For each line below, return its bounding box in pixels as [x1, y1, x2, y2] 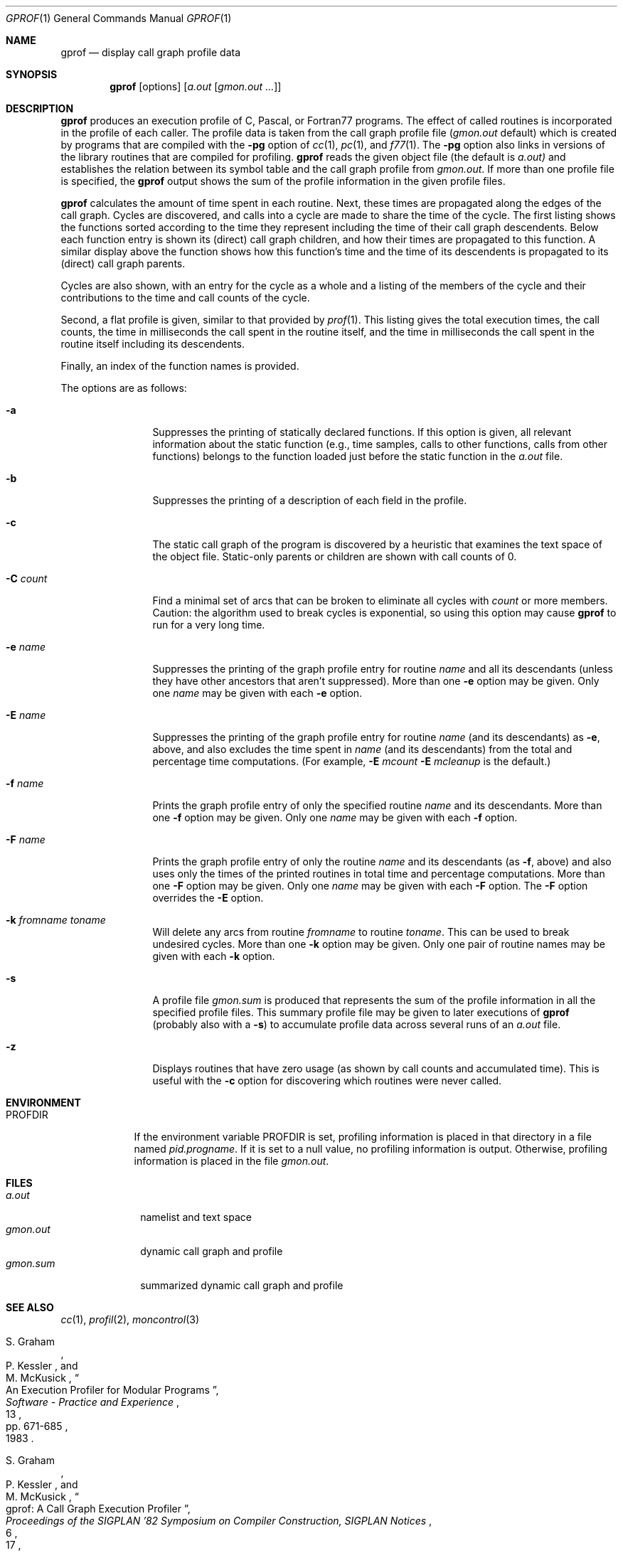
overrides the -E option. [152, 892, 264, 904]
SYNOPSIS [6, 68, 58, 80]
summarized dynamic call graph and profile [140, 1279, 344, 1291]
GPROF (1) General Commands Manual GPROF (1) [6, 12, 232, 24]
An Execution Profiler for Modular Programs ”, [6, 1384, 219, 1396]
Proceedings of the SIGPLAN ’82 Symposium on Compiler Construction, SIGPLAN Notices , [6, 1515, 432, 1527]
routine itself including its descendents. [60, 338, 245, 350]
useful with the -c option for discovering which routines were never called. [152, 1074, 502, 1087]
